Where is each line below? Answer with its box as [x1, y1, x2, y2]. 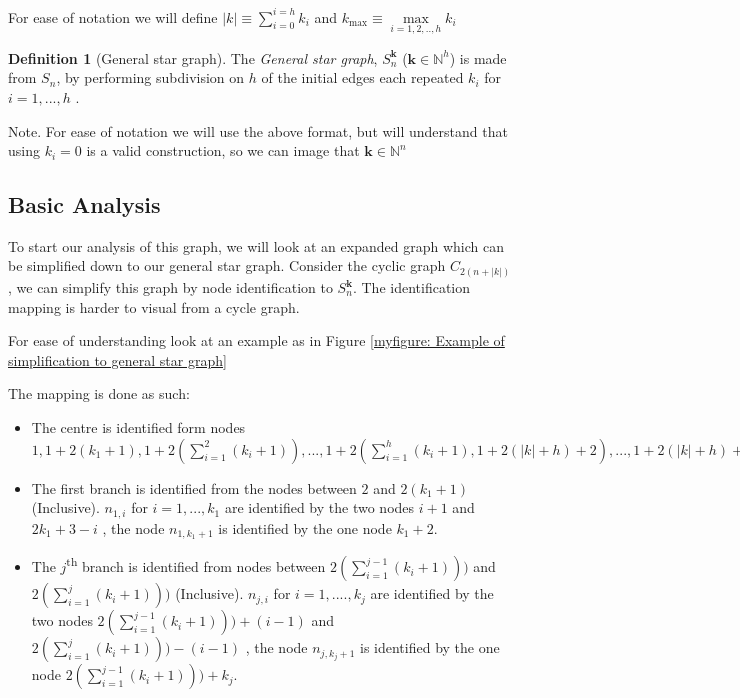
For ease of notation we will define [8, 6, 218, 27]
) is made [449, 47, 507, 68]
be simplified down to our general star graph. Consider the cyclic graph [8, 255, 446, 276]
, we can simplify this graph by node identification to [8, 277, 333, 297]
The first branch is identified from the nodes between [31, 477, 357, 498]
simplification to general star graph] [8, 349, 227, 370]
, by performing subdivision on [56, 67, 245, 88]
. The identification [352, 277, 471, 297]
